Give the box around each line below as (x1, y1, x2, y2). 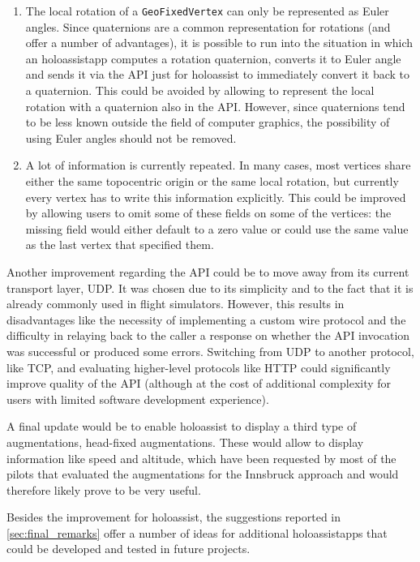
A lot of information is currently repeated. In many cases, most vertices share (25, 157, 411, 174)
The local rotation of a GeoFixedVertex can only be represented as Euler (25, 2, 389, 19)
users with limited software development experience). (6, 390, 269, 407)
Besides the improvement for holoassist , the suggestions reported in (6, 508, 341, 526)
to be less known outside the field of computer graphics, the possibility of (25, 114, 390, 131)
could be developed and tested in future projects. (6, 540, 251, 557)
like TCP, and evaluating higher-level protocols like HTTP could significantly (6, 358, 391, 375)
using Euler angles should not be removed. (25, 129, 237, 146)
